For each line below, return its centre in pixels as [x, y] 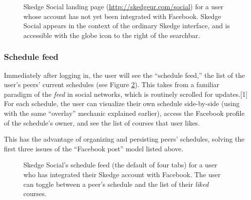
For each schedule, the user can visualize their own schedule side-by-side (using [122, 103]
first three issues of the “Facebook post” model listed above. [94, 148]
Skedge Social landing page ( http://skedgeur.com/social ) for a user [124, 6]
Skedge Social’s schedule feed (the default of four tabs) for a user [120, 165]
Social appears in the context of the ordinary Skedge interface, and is [127, 26]
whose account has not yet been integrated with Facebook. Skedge [122, 16]
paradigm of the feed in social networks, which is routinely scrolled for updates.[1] [126, 94]
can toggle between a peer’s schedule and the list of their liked [116, 184]
